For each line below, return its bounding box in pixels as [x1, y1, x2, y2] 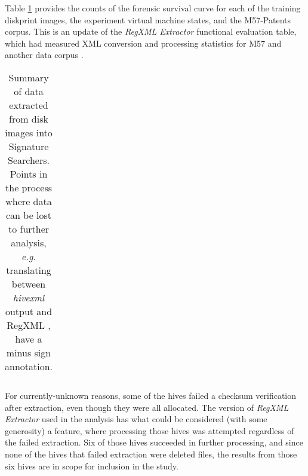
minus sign [6, 345, 51, 359]
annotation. [5, 359, 53, 373]
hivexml [13, 290, 45, 304]
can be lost [5, 208, 52, 222]
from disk [9, 111, 48, 126]
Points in [10, 166, 48, 181]
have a [15, 331, 42, 346]
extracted [9, 97, 48, 112]
